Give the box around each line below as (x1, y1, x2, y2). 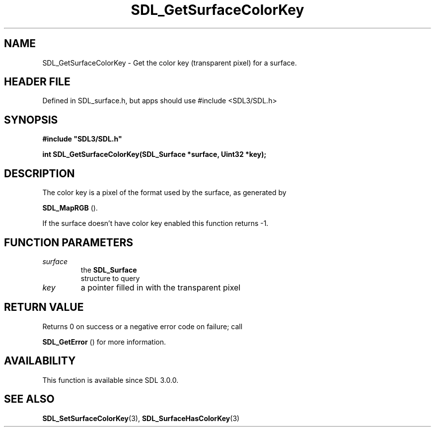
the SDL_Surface (80, 265, 137, 274)
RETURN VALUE (4, 301, 84, 314)
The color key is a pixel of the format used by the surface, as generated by (42, 188, 287, 197)
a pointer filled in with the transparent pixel (80, 282, 241, 292)
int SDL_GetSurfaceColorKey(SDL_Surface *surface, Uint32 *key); (42, 150, 267, 159)
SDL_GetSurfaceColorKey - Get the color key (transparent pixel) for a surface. (42, 58, 297, 67)
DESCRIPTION (4, 167, 75, 180)
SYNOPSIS (4, 113, 58, 126)
